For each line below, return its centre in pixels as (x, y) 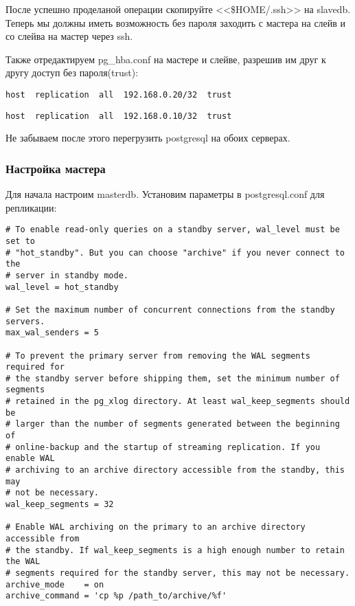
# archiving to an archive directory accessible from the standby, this (175, 470)
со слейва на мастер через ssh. (69, 36)
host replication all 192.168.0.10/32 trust (119, 116)
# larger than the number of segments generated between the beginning (173, 424)
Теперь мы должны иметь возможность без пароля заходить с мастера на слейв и (176, 22)
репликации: (31, 207)
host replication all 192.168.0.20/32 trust (119, 94)
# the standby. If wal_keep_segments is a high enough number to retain (175, 550)
